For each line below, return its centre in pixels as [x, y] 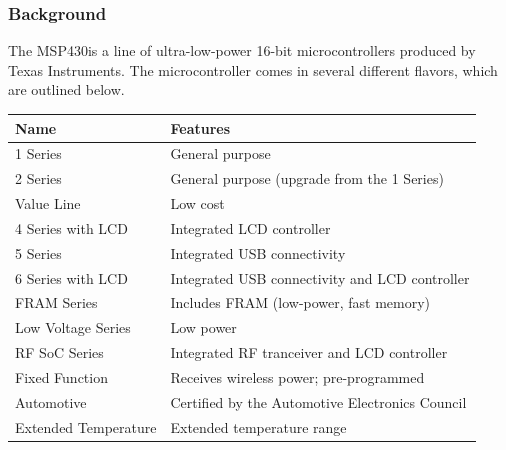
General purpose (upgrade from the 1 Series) [307, 178]
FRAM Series [56, 302]
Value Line [48, 203]
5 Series [38, 252]
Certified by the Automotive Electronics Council [318, 401]
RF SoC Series [59, 352]
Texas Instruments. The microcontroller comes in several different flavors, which [253, 69]
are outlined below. [66, 89]
